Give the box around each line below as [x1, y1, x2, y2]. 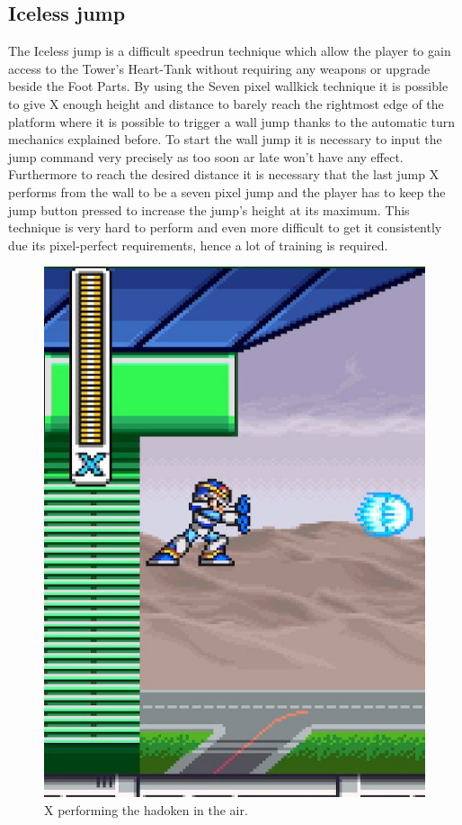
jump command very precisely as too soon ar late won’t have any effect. [8, 147, 404, 166]
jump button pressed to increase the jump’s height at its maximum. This [8, 200, 410, 219]
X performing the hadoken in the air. [44, 800, 248, 819]
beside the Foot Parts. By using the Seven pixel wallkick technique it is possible [8, 77, 449, 95]
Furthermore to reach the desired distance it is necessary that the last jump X [8, 165, 440, 184]
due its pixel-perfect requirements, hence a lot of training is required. [8, 235, 388, 254]
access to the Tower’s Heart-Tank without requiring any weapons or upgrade [8, 59, 431, 77]
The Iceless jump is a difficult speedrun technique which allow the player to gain [8, 41, 451, 60]
